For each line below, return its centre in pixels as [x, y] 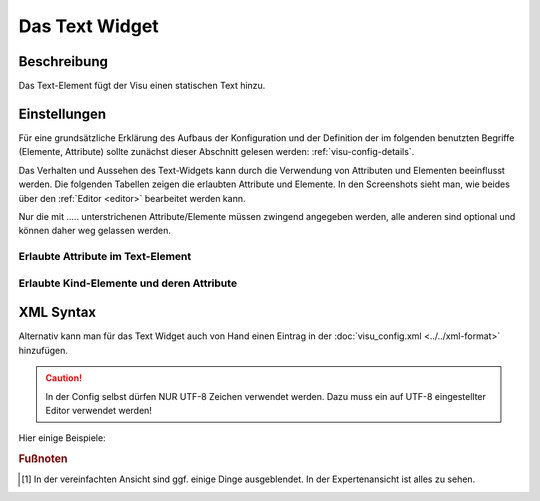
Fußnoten [43, 459]
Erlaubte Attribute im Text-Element [105, 257]
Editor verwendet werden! [98, 410]
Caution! [64, 378]
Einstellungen [62, 113]
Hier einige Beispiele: [62, 438]
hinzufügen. [43, 350]
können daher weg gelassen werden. [95, 231]
